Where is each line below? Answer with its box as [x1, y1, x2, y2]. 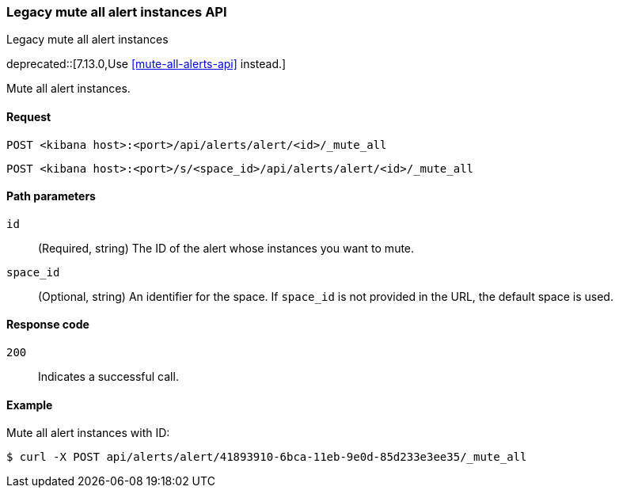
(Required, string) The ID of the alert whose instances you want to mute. [38, 241, 415, 255]
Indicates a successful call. [38, 370, 179, 384]
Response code [6, 317, 89, 332]
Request [6, 109, 51, 123]
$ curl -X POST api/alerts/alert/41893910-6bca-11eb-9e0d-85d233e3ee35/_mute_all [6, 450, 527, 464]
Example [6, 397, 53, 412]
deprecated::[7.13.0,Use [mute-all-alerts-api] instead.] [6, 57, 287, 71]
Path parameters [6, 189, 96, 203]
